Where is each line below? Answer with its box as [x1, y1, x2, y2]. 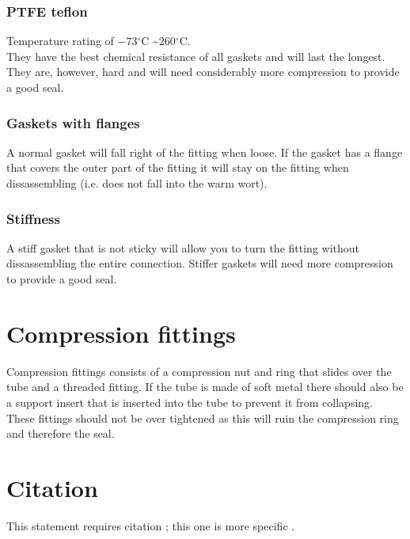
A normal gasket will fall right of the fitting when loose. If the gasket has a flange [6, 143, 403, 160]
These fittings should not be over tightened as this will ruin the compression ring [6, 409, 399, 426]
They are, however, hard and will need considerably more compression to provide [6, 63, 400, 80]
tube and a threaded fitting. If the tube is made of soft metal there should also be [6, 378, 404, 395]
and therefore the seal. [6, 425, 115, 442]
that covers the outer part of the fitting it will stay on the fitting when [6, 159, 349, 176]
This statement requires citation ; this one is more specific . [6, 517, 295, 533]
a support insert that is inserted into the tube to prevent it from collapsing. [6, 393, 373, 410]
